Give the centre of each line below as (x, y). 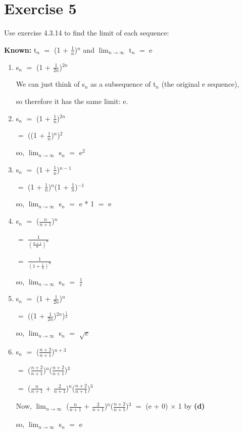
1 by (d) (191, 406)
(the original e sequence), (200, 84)
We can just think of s (50, 84)
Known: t (20, 49)
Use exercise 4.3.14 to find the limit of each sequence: (87, 33)
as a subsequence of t (123, 84)
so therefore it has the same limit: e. (72, 101)
